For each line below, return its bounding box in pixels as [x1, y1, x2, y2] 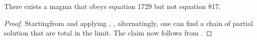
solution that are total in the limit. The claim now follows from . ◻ [4, 27, 212, 38]
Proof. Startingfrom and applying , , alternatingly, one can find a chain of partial [4, 17, 253, 28]
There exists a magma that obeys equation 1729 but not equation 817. [4, 1, 221, 11]
